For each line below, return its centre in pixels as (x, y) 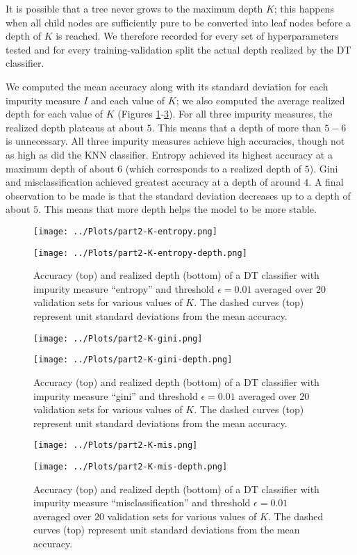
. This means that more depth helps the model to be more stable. (177, 209)
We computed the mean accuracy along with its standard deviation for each (167, 86)
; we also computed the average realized (260, 100)
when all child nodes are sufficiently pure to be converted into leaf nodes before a (178, 22)
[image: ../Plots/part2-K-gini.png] (118, 338)
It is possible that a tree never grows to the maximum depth (134, 8)
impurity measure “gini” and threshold (116, 395)
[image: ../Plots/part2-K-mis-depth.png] (131, 466)
